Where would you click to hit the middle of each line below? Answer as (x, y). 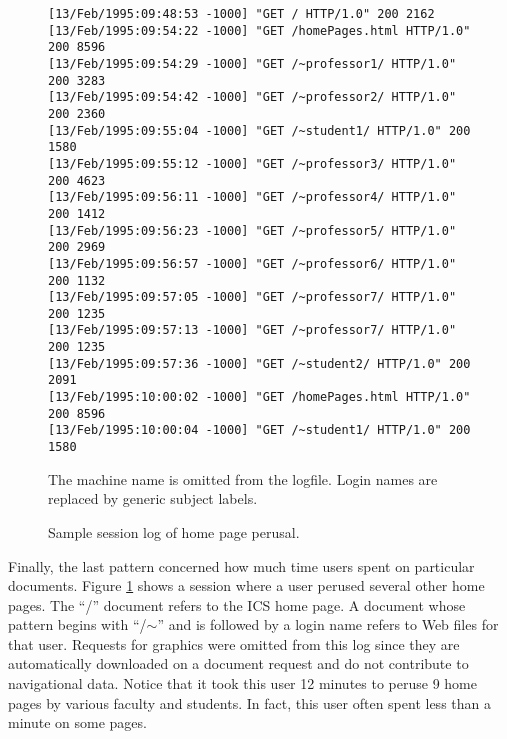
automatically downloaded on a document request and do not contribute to (238, 663)
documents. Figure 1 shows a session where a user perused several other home (246, 585)
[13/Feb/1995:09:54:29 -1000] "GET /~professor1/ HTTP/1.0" (252, 63)
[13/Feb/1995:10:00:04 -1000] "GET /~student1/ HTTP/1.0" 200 (259, 430)
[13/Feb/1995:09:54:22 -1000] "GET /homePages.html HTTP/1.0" (259, 30)
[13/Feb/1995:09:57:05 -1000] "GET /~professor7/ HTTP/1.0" (252, 297)
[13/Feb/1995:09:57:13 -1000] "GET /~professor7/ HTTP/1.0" (252, 330)
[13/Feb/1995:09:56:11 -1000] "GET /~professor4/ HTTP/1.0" (252, 197)
